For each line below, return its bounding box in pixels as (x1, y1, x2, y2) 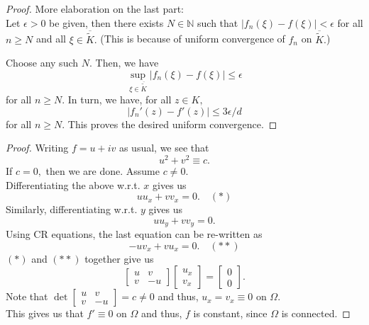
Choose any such (6, 55, 79, 70)
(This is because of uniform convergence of (100, 31, 285, 46)
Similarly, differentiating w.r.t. (6, 202, 138, 217)
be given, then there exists (49, 15, 164, 30)
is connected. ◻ (281, 306, 351, 321)
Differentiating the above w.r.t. (6, 177, 141, 192)
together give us (84, 251, 154, 266)
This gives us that (6, 306, 84, 321)
